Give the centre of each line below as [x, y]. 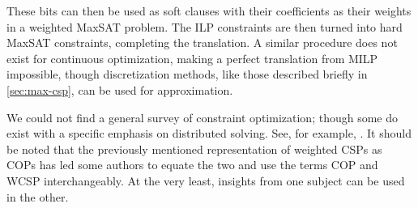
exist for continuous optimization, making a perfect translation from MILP [192, 58]
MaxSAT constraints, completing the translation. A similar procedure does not [202, 42]
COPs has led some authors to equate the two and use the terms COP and [192, 165]
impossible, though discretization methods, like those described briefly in [187, 74]
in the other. [38, 196]
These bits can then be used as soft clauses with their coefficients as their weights [209, 11]
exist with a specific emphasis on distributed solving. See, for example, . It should [209, 133]
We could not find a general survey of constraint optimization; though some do [202, 117]
